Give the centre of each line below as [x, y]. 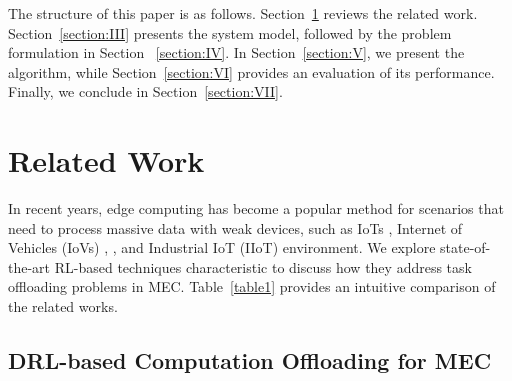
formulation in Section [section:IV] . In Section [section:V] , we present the [236, 52]
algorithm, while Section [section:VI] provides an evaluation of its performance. [251, 71]
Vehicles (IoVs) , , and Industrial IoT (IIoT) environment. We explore [222, 247]
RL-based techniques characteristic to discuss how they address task [263, 266]
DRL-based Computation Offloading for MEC [250, 360]
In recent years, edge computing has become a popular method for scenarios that [256, 208]
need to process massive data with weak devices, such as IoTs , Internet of [235, 227]
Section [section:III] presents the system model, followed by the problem [230, 32]
